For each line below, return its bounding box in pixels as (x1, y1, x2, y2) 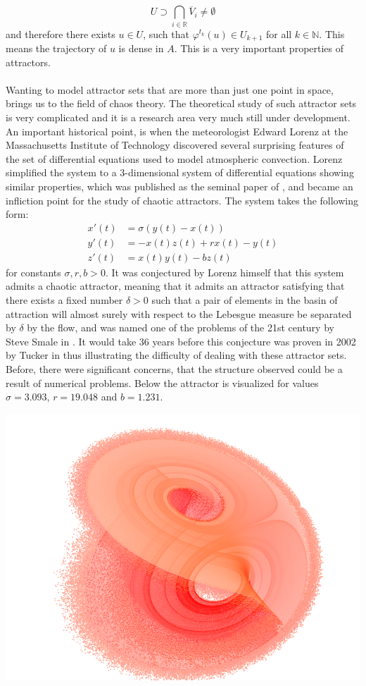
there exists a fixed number (6, 293, 123, 307)
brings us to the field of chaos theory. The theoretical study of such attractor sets (6, 96, 357, 111)
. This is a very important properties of (174, 41, 344, 55)
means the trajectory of (6, 41, 107, 55)
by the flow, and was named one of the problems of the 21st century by (27, 320, 334, 335)
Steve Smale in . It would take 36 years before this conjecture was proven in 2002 (6, 333, 356, 348)
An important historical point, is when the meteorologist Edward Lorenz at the (6, 123, 348, 138)
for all (265, 26, 292, 41)
